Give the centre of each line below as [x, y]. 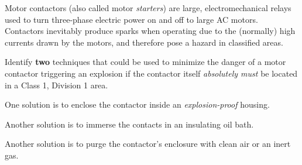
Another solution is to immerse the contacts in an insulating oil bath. [129, 124]
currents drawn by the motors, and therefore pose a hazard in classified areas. [144, 42]
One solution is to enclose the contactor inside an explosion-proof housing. [137, 104]
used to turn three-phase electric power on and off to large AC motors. [131, 19]
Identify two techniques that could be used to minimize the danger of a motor [145, 62]
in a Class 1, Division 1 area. [56, 85]
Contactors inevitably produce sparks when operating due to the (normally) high [150, 31]
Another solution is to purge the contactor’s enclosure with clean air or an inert [148, 144]
